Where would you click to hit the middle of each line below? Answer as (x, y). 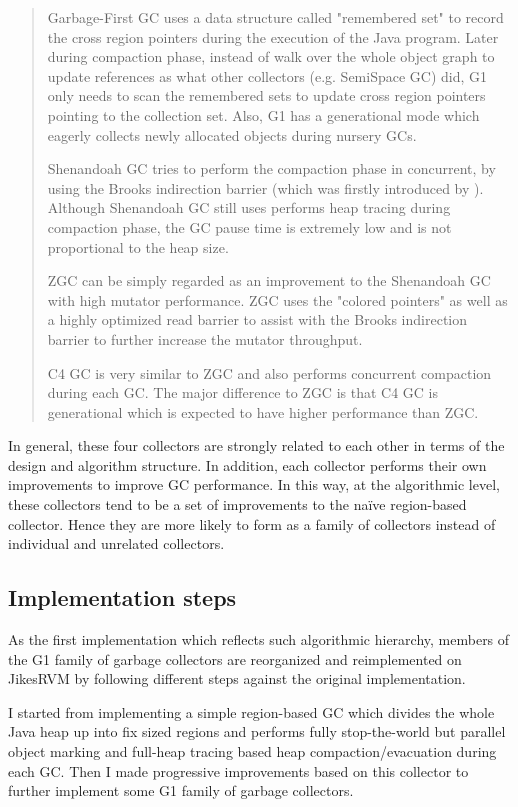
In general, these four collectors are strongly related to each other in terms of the (256, 445)
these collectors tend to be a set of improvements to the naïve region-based (237, 504)
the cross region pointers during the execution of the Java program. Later (273, 36)
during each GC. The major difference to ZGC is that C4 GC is (242, 392)
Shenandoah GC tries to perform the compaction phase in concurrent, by (271, 168)
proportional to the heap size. (138, 246)
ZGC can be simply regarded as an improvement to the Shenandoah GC (269, 280)
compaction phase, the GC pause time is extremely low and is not (249, 226)
